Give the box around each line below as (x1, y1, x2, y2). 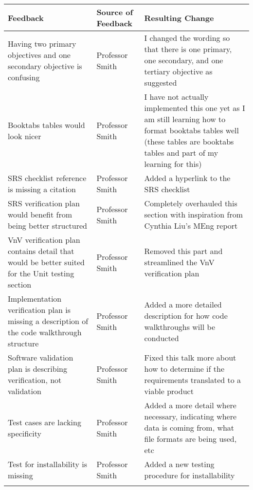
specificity (8, 427, 41, 439)
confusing (8, 71, 40, 83)
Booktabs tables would (8, 119, 85, 130)
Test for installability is (8, 458, 87, 470)
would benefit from (8, 209, 72, 220)
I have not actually (144, 91, 209, 102)
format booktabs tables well (144, 125, 239, 136)
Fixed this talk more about (144, 352, 236, 363)
